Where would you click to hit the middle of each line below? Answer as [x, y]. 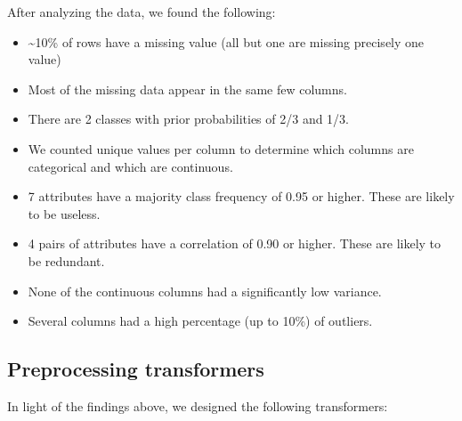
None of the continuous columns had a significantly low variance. [205, 291]
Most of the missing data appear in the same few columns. [187, 89]
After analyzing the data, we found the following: [142, 12]
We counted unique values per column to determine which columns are [221, 148]
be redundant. [66, 260]
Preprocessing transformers [136, 369]
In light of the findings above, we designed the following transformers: [198, 405]
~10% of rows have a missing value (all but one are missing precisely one [226, 41]
